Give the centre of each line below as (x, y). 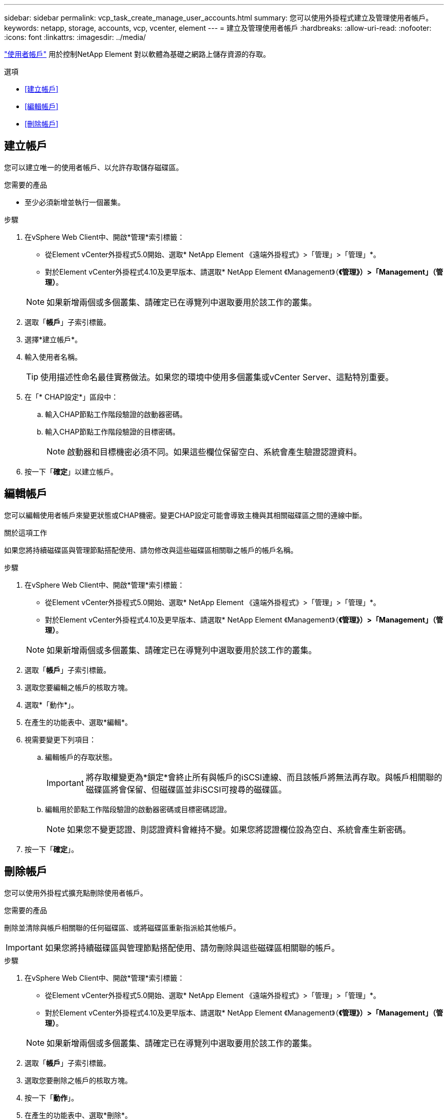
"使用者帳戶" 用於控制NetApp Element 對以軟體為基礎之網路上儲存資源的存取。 (137, 54)
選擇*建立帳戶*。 (53, 339)
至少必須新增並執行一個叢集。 (75, 202)
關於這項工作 (26, 532)
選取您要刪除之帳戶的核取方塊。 (78, 1080)
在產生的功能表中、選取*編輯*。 (79, 722)
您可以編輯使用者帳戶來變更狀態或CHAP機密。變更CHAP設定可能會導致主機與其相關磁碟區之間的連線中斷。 (185, 515)
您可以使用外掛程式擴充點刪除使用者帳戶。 (76, 893)
